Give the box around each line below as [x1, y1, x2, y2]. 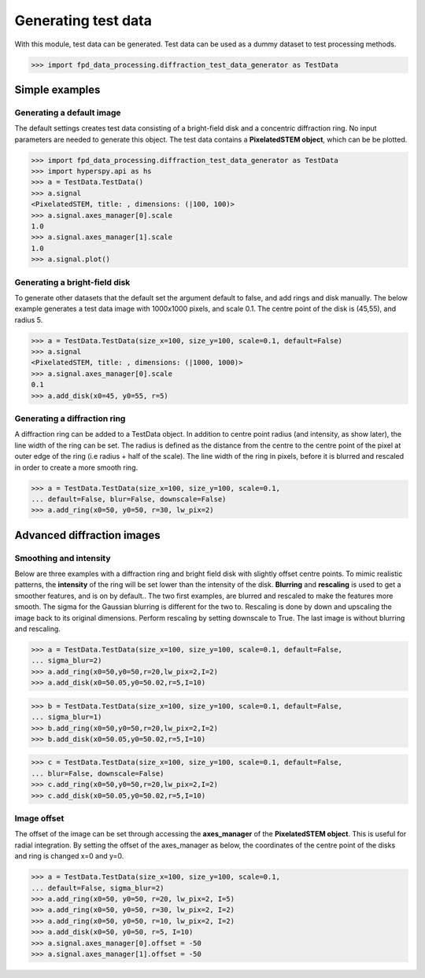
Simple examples [14, 83, 101, 96]
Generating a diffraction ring [14, 413, 126, 424]
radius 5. [14, 315, 43, 324]
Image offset [14, 813, 65, 824]
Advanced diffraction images [14, 528, 161, 542]
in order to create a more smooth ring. [14, 463, 139, 472]
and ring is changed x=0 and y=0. [14, 851, 124, 861]
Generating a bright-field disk [14, 276, 131, 287]
